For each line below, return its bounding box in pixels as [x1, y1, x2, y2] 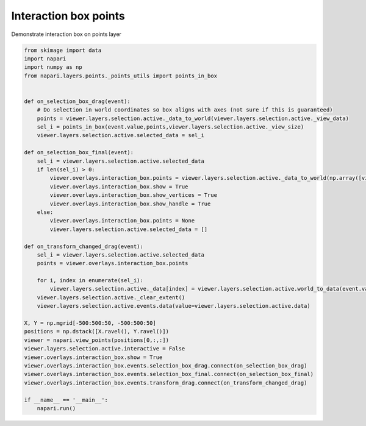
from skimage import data [24, 46, 102, 54]
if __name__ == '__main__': [24, 396, 108, 403]
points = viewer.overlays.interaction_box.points [37, 260, 188, 267]
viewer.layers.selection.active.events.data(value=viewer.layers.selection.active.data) [37, 302, 310, 310]
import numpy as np [24, 64, 82, 71]
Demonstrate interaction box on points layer [11, 30, 122, 38]
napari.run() [37, 405, 76, 411]
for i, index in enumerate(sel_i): [37, 277, 143, 284]
